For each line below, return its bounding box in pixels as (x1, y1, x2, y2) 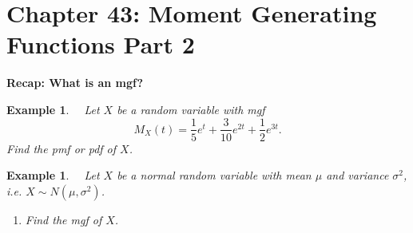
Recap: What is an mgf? (6, 74, 143, 91)
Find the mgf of (25, 211, 102, 227)
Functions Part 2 (6, 28, 195, 61)
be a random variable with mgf (117, 101, 265, 117)
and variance (326, 167, 389, 184)
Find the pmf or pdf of (6, 140, 117, 156)
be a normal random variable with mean (117, 167, 312, 184)
